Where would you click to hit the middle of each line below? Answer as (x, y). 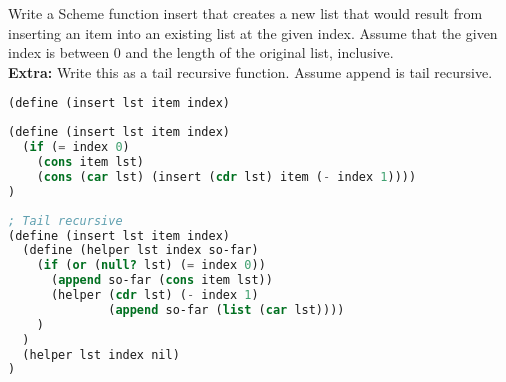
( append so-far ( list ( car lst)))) (226, 309)
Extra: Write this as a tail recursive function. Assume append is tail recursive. (250, 71)
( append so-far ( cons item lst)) (161, 280)
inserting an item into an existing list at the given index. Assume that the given (253, 32)
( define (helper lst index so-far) (140, 250)
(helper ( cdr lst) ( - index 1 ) (154, 295)
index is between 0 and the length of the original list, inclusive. (201, 52)
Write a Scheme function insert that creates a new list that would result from (245, 13)
